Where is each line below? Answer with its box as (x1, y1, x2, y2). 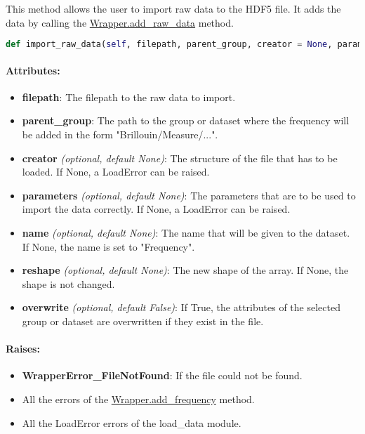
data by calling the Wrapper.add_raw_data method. (6, 15, 234, 29)
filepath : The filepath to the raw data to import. (22, 89, 236, 104)
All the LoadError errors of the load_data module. (22, 415, 241, 430)
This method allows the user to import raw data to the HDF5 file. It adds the (6, 1, 341, 15)
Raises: (6, 341, 40, 356)
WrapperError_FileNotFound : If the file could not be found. (22, 368, 303, 383)
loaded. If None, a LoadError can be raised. (22, 164, 210, 179)
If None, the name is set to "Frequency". (22, 239, 195, 254)
